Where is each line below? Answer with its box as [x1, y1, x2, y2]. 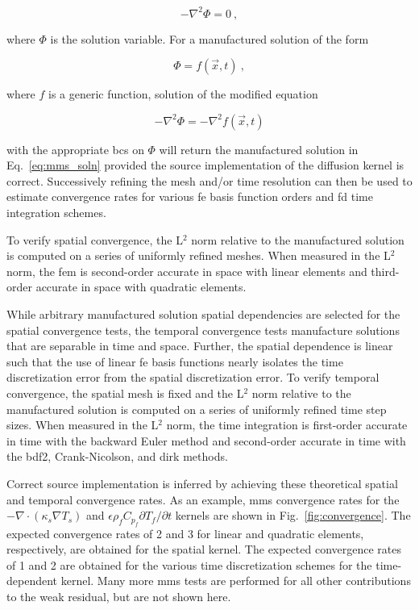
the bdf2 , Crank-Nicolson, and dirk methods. [6, 448, 228, 465]
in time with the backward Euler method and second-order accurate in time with [6, 432, 406, 449]
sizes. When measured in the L [6, 416, 159, 433]
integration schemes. [6, 204, 106, 221]
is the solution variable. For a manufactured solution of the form [50, 30, 369, 47]
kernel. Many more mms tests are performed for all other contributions [60, 572, 411, 589]
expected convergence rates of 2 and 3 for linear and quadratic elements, [6, 524, 364, 541]
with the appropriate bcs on [6, 140, 144, 157]
